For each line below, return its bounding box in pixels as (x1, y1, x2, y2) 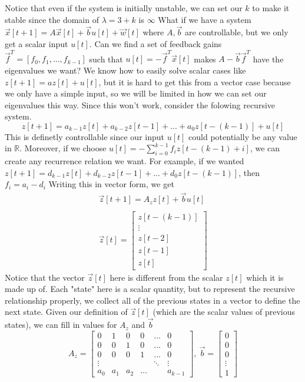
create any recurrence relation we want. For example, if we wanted (5, 155, 244, 167)
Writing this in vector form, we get (48, 178, 174, 190)
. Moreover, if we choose (19, 142, 107, 154)
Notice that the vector (5, 271, 85, 283)
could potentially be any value (188, 130, 297, 142)
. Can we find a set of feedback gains (89, 38, 222, 49)
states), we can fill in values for (5, 318, 117, 331)
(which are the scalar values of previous (152, 305, 295, 318)
